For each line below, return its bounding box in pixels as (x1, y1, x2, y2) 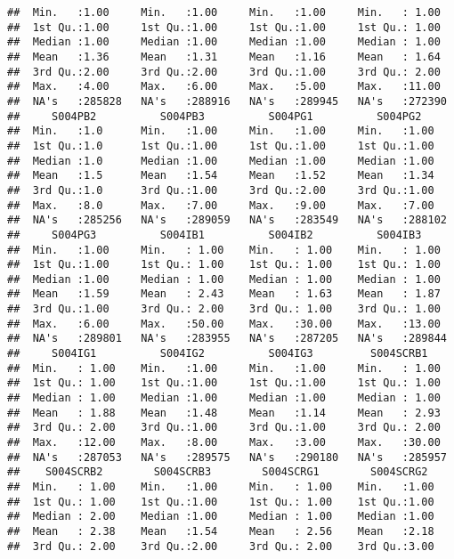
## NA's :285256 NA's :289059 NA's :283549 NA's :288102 (7, 214, 447, 227)
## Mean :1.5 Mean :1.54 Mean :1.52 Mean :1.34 (7, 169, 434, 182)
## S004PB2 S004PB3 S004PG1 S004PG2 (7, 109, 422, 123)
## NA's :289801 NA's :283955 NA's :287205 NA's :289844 (7, 332, 447, 345)
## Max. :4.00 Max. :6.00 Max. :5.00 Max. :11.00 (7, 80, 441, 93)
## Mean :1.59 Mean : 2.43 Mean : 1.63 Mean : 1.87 (7, 288, 441, 301)
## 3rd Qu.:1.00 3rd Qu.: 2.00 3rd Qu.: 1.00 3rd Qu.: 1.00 (7, 303, 441, 316)
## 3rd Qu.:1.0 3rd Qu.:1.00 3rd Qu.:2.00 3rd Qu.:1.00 (7, 183, 434, 197)
